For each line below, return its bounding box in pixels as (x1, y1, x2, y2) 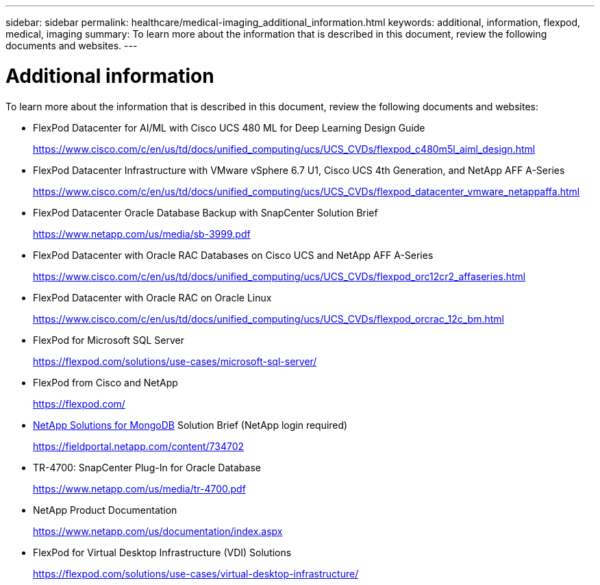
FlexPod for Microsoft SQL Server (33, 334, 184, 346)
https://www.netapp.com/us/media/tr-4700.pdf (33, 482, 246, 495)
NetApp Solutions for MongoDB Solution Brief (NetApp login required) (33, 419, 348, 431)
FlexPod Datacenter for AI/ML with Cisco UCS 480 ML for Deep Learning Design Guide (33, 121, 425, 134)
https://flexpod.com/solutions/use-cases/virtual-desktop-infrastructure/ (33, 567, 359, 580)
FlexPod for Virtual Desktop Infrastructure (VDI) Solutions (33, 546, 292, 558)
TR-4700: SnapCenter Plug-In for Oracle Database (33, 461, 261, 473)
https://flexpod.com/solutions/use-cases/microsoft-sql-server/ (33, 355, 317, 367)
